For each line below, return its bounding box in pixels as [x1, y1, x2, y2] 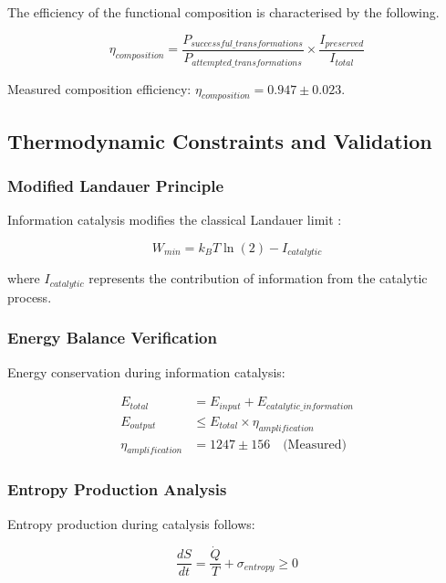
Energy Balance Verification [7, 326, 217, 349]
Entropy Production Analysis [7, 478, 227, 501]
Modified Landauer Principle [7, 175, 224, 197]
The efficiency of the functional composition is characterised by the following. [7, 3, 440, 21]
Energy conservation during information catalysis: [7, 362, 285, 381]
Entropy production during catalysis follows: [7, 514, 255, 533]
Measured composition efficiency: [7, 79, 192, 98]
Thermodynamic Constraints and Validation [7, 126, 432, 154]
